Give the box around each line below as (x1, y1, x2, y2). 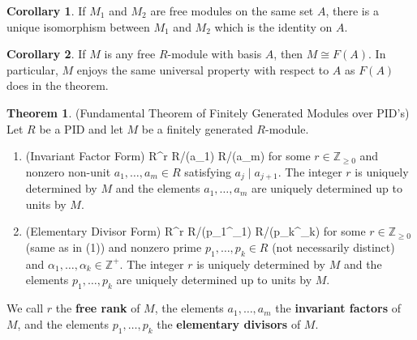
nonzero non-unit (25, 163, 111, 180)
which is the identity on (214, 18, 333, 35)
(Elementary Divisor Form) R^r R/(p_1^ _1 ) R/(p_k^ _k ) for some (25, 223, 366, 240)
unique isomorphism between (6, 18, 150, 35)
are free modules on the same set (150, 2, 314, 19)
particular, (6, 61, 58, 78)
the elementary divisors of (157, 315, 301, 332)
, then (273, 45, 303, 62)
